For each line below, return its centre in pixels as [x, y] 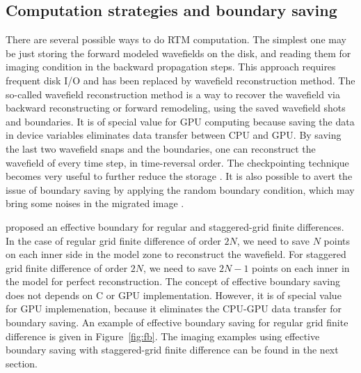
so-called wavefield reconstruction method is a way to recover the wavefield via [173, 94]
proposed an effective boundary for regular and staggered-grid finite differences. [175, 226]
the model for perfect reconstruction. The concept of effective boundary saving [173, 281]
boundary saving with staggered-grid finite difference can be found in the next [172, 350]
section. [22, 363]
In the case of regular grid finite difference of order [113, 240]
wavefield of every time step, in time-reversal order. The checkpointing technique [177, 162]
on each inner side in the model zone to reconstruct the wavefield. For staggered [176, 254]
